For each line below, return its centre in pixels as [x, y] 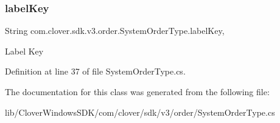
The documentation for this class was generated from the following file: [137, 91]
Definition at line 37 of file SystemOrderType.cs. [95, 71]
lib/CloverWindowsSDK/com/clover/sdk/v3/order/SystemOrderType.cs [140, 112]
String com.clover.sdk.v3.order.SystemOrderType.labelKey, [115, 31]
